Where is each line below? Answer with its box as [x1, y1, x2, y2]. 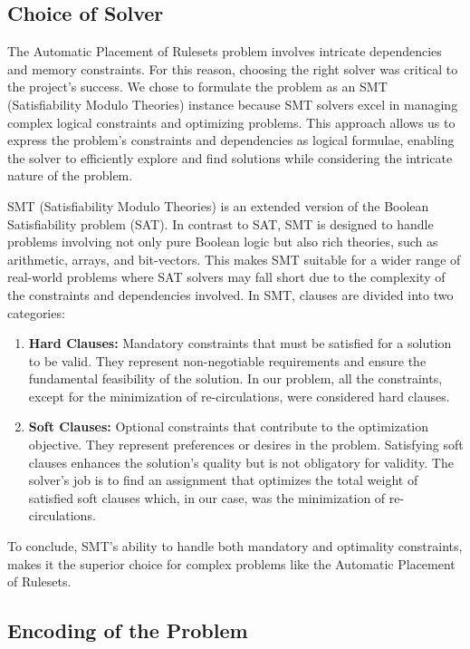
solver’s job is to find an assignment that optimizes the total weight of [28, 470, 418, 489]
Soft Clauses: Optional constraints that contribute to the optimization [28, 417, 429, 436]
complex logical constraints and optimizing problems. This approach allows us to [7, 112, 456, 131]
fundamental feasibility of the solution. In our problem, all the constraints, [28, 369, 443, 388]
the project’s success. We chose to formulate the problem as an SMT [7, 77, 388, 96]
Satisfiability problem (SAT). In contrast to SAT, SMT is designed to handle [7, 214, 434, 233]
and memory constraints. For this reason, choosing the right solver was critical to [7, 59, 458, 78]
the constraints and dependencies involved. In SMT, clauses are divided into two [7, 285, 454, 304]
